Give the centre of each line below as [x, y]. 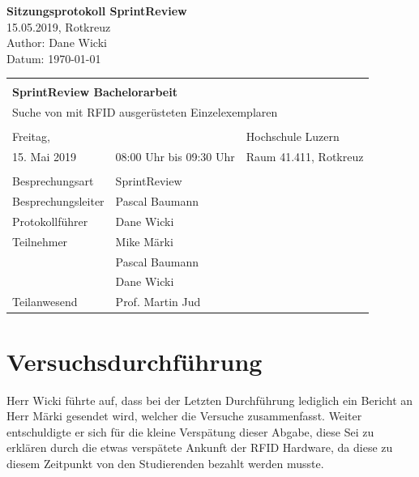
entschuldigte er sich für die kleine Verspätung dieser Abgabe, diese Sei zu [190, 431]
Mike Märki [144, 241]
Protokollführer [50, 221]
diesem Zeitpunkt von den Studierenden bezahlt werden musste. [165, 463]
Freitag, [31, 136]
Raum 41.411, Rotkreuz [305, 157]
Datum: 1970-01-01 [54, 58]
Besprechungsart [53, 181]
